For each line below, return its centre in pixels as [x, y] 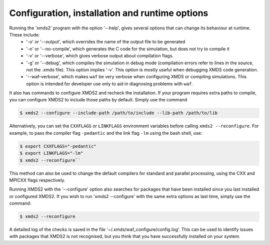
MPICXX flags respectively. [37, 180]
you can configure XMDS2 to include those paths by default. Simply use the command [98, 100]
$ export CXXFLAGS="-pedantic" [58, 146]
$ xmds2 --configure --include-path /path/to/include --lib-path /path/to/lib [118, 113]
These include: [24, 34]
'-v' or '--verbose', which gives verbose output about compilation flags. [100, 56]
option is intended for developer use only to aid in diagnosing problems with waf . [110, 84]
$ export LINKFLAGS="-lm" [51, 153]
